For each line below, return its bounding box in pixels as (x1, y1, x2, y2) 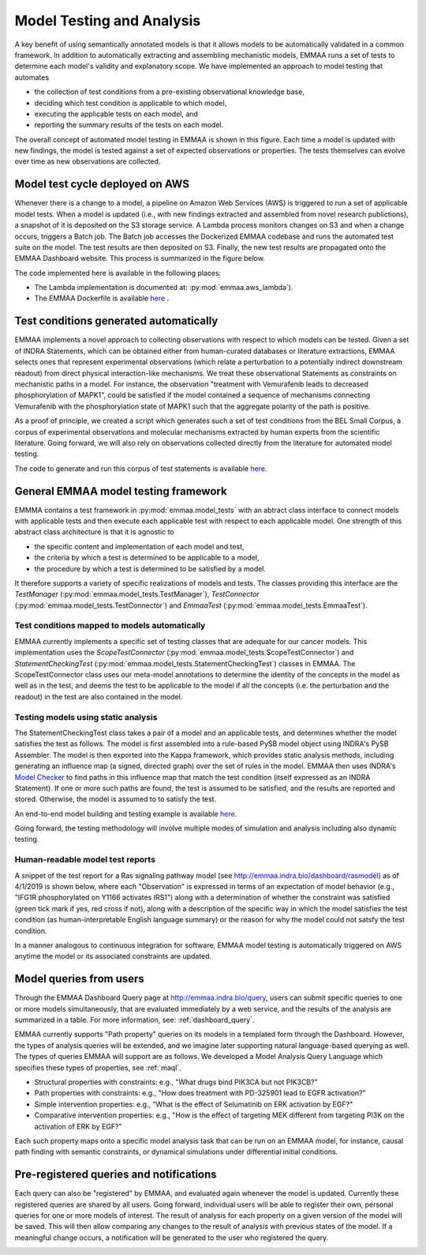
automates (14, 72, 50, 82)
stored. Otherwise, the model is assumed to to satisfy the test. (14, 794, 217, 804)
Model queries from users (14, 972, 145, 986)
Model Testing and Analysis (14, 12, 201, 29)
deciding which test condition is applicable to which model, (34, 98, 227, 107)
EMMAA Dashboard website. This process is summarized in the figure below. (14, 254, 266, 263)
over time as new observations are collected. (14, 156, 161, 166)
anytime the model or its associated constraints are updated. (14, 952, 212, 961)
